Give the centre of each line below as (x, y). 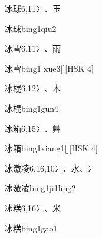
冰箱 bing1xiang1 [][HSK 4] (51, 148)
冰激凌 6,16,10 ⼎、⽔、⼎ (50, 168)
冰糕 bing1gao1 (31, 228)
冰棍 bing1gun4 (32, 108)
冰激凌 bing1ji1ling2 (40, 188)
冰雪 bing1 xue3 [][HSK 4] (49, 68)
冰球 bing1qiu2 (31, 28)
